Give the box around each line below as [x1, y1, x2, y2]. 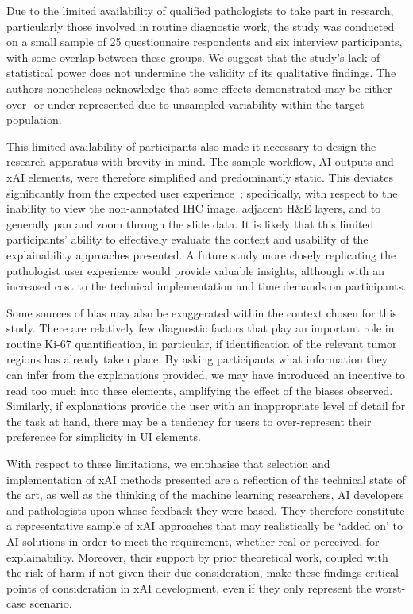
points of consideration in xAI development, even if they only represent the [6, 579, 372, 596]
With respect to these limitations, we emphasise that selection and [6, 455, 330, 472]
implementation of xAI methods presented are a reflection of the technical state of [6, 470, 406, 487]
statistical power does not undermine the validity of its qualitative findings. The [6, 64, 396, 81]
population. [6, 111, 62, 128]
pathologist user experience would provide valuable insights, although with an [6, 262, 385, 278]
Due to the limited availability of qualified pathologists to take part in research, [6, 2, 394, 18]
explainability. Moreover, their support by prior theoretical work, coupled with [6, 548, 388, 565]
